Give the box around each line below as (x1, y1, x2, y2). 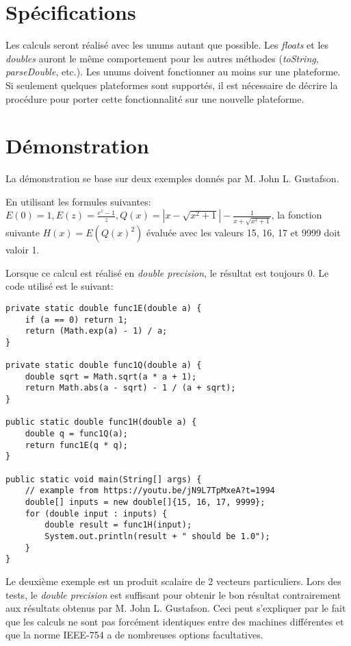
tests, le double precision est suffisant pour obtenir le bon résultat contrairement (5, 587, 341, 601)
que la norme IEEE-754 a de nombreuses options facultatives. (5, 628, 263, 642)
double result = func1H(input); (44, 520, 192, 530)
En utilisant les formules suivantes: (5, 194, 151, 208)
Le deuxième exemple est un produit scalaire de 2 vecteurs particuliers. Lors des (5, 573, 341, 588)
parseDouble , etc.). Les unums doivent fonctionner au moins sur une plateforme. (5, 64, 341, 79)
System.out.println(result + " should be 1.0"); (44, 532, 270, 542)
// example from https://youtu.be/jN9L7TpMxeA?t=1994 (25, 486, 275, 496)
